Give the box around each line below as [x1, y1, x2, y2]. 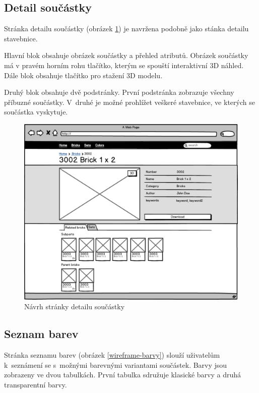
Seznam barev [4, 326, 79, 342]
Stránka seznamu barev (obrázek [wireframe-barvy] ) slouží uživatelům [4, 350, 220, 360]
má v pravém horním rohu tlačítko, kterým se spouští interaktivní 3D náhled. [4, 60, 244, 70]
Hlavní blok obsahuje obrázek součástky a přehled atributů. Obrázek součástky [4, 50, 248, 61]
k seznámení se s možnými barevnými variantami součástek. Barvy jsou [4, 359, 227, 370]
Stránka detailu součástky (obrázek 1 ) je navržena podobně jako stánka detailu [4, 23, 249, 34]
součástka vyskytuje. [4, 106, 68, 117]
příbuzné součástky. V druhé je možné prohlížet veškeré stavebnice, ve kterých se [4, 96, 255, 107]
